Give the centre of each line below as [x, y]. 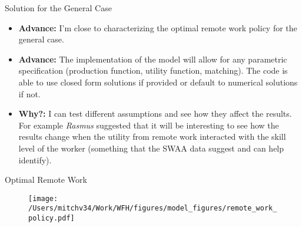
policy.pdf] [52, 218]
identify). [35, 159]
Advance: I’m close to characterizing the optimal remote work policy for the [158, 27]
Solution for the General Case [58, 8]
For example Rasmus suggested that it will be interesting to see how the [149, 125]
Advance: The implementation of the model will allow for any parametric [153, 59]
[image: [43, 198]
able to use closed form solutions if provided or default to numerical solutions [158, 82]
